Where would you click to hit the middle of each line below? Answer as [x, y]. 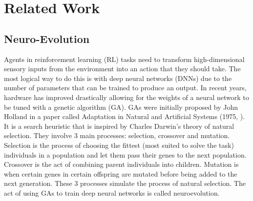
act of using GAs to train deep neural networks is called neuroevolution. [112, 192]
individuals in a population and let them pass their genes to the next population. [125, 154]
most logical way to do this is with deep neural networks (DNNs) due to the [118, 78]
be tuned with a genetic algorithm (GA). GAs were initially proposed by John [121, 107]
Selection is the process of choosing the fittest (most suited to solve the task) [119, 145]
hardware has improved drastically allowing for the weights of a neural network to [126, 97]
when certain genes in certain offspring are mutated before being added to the [121, 173]
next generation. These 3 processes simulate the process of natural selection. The [125, 183]
